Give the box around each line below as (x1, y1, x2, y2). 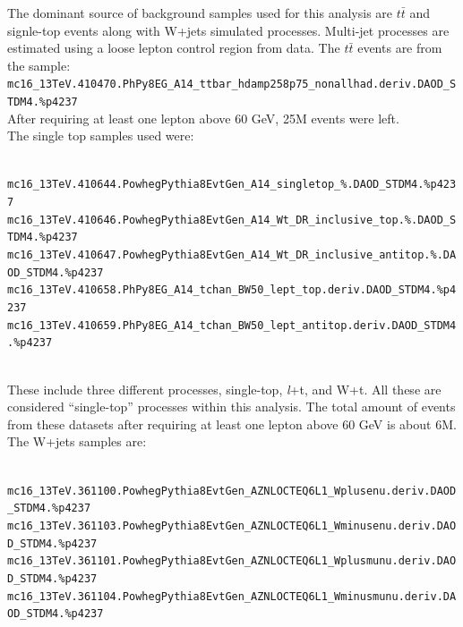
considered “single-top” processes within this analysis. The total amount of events (7, 397, 456, 416)
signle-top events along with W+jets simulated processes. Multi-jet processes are (7, 21, 450, 39)
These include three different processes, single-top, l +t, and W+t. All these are (7, 379, 442, 398)
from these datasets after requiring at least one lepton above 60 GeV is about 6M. (7, 414, 457, 433)
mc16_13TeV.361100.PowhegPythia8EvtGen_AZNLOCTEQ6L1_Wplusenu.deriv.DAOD (7, 484, 457, 497)
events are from (357, 38, 442, 57)
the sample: (7, 55, 71, 74)
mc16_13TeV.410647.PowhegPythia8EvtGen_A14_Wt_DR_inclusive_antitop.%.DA (7, 249, 457, 262)
